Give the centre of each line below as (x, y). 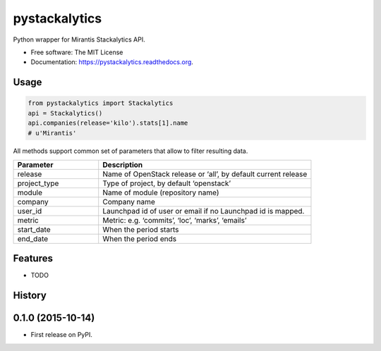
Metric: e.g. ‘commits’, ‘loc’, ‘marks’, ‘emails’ (175, 220)
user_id (30, 211)
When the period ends (139, 238)
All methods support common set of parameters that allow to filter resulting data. (131, 151)
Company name (129, 202)
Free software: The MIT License (77, 52)
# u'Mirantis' (52, 133)
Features (33, 258)
